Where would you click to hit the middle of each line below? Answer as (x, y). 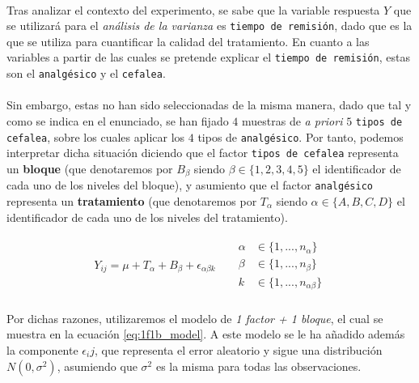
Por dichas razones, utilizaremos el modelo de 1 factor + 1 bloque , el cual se (195, 318)
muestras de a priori (292, 120)
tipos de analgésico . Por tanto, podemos (300, 136)
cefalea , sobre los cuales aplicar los (96, 136)
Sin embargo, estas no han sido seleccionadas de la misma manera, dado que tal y (209, 105)
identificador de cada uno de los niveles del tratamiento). (147, 217)
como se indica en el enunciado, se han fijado (118, 120)
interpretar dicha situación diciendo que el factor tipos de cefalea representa (203, 153)
